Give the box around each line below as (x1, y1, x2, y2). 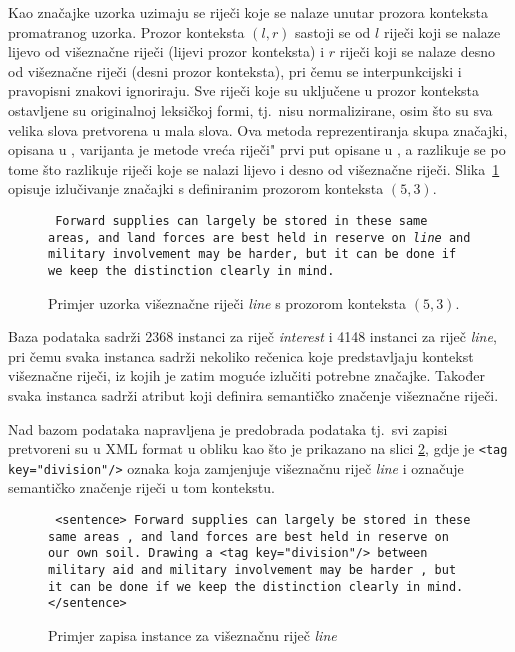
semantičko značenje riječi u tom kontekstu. (8, 477, 275, 498)
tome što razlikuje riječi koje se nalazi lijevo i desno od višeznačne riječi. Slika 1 (8, 158, 500, 179)
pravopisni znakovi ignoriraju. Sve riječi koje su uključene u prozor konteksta (8, 80, 480, 101)
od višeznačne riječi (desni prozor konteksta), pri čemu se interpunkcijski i (8, 60, 462, 81)
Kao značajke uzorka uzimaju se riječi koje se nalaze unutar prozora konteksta (8, 2, 488, 22)
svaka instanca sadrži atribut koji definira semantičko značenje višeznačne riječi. (8, 384, 499, 405)
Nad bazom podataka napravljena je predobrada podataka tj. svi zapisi (8, 418, 448, 439)
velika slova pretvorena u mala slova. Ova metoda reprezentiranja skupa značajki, (8, 119, 508, 140)
